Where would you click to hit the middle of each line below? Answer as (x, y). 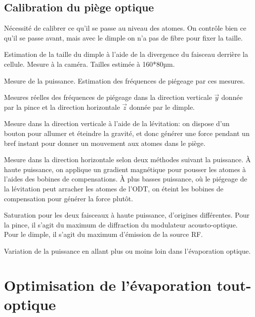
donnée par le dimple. (162, 107)
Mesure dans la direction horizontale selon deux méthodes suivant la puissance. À (127, 159)
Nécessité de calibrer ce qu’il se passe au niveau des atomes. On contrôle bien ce (125, 28)
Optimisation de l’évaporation (108, 285)
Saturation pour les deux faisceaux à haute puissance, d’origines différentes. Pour (127, 215)
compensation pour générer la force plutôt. (69, 198)
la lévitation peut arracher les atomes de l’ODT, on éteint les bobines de (114, 188)
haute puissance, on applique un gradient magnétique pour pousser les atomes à (125, 169)
